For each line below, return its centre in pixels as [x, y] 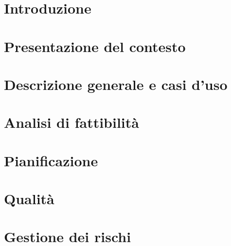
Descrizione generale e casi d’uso [116, 84]
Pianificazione [51, 160]
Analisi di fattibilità [71, 122]
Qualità [29, 199]
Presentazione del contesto [95, 46]
